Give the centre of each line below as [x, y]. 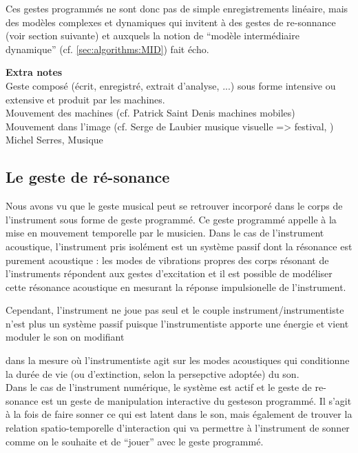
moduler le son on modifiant [65, 337]
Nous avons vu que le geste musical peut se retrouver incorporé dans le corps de [174, 206]
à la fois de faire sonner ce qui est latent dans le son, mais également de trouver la [179, 414]
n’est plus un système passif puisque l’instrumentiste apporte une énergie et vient [177, 323]
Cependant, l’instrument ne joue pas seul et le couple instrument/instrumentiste [175, 310]
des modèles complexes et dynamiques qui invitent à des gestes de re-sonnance [171, 22]
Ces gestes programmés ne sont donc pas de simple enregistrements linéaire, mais [177, 8]
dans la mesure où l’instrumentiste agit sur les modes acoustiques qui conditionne [178, 360]
